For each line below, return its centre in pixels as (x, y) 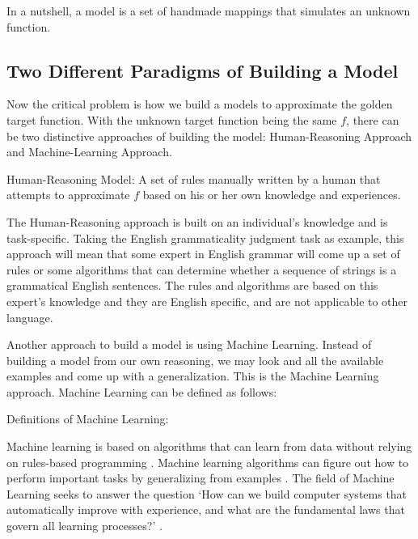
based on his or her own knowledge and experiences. (272, 195)
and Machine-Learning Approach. (89, 152)
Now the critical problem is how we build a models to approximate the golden (200, 104)
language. (30, 317)
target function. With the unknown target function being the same (172, 119)
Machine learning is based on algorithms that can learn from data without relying (209, 446)
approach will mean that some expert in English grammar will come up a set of (203, 254)
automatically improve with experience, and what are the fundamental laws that (206, 509)
